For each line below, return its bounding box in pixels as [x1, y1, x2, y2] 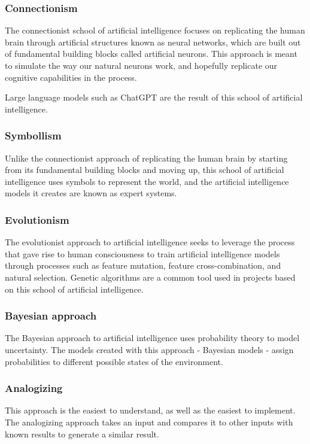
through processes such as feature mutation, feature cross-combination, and [5, 259, 281, 272]
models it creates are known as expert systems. [5, 187, 177, 199]
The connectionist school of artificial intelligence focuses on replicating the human [5, 24, 305, 37]
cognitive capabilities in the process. [5, 71, 137, 83]
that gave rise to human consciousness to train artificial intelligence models [5, 247, 280, 260]
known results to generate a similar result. [5, 427, 159, 440]
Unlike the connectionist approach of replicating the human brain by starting [5, 151, 288, 164]
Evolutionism [5, 212, 69, 227]
